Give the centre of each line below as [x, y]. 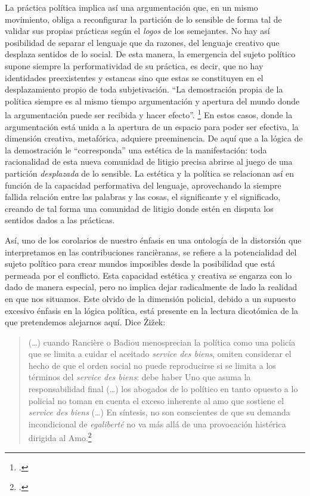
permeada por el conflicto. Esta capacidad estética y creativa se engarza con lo [148, 275]
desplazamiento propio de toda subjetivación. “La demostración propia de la [144, 89]
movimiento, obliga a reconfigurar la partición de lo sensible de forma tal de [143, 19]
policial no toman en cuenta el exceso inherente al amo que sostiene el [156, 400]
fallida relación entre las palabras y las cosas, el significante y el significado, [143, 197]
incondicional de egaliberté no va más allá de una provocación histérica [157, 423]
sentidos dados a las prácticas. [60, 220]
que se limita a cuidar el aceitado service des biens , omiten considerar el [160, 354]
